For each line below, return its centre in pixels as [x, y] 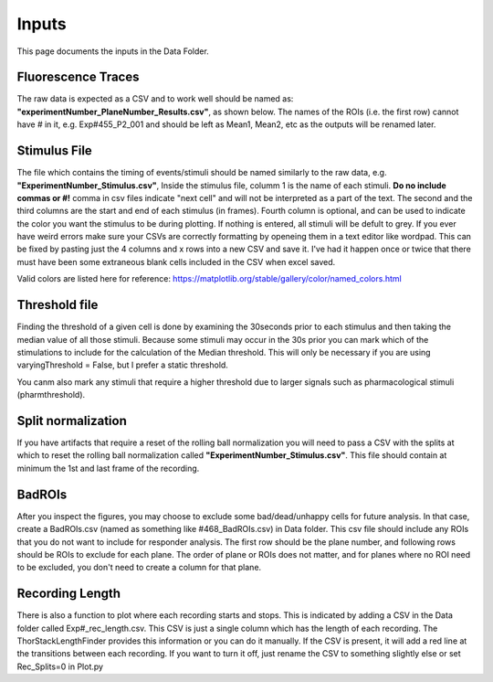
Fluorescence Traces [78, 77]
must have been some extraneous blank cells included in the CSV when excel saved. [176, 261]
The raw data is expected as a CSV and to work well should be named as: [155, 99]
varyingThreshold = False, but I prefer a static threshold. [122, 365]
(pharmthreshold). [51, 395]
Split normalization [72, 421]
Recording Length [69, 594]
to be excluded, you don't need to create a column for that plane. [139, 568]
